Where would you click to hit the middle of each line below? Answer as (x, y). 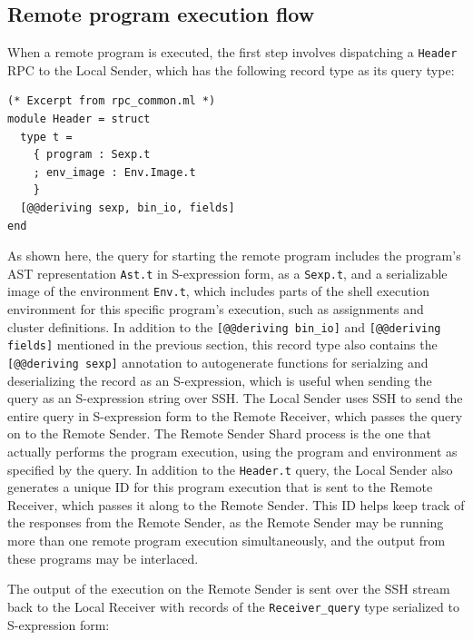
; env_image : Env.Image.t (114, 172)
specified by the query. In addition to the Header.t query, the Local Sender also (230, 469)
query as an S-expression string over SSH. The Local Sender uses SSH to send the (235, 398)
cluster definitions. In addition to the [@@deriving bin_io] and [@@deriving (224, 326)
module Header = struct (79, 119)
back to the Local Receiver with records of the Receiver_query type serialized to (233, 606)
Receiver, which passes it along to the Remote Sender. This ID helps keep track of (236, 504)
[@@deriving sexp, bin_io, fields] (128, 208)
